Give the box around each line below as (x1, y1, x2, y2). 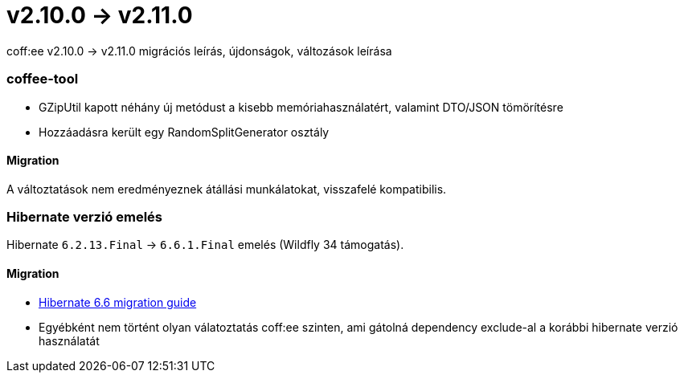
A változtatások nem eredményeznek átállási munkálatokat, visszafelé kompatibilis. (6, 181, 447, 196)
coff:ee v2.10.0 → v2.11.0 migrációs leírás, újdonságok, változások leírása (6, 43, 392, 58)
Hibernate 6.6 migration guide (39, 295, 197, 309)
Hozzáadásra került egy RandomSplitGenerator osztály (39, 124, 330, 139)
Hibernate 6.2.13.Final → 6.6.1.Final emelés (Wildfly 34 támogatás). (6, 238, 404, 252)
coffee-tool (6, 71, 79, 88)
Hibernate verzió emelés (6, 209, 163, 226)
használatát (39, 333, 100, 348)
